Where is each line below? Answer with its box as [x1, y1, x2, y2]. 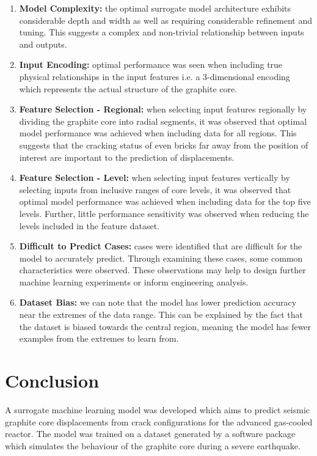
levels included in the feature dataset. [19, 219, 160, 232]
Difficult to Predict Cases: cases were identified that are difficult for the [19, 240, 302, 252]
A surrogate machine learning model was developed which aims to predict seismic [5, 403, 310, 416]
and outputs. [19, 37, 67, 50]
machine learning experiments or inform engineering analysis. [19, 275, 249, 288]
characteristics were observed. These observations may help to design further [19, 263, 306, 276]
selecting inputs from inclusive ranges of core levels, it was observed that [19, 183, 291, 196]
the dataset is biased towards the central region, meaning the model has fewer [19, 320, 312, 333]
